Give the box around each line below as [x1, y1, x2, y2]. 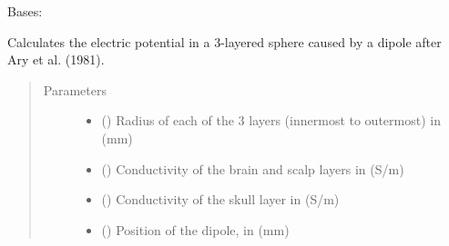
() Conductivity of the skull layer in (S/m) [101, 190, 340, 209]
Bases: [7, 2, 43, 20]
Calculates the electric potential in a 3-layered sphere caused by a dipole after [7, 32, 442, 51]
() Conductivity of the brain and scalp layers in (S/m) [101, 159, 404, 178]
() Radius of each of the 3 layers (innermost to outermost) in [101, 111, 441, 130]
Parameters [43, 80, 107, 99]
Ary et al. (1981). [7, 50, 105, 69]
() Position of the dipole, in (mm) [101, 220, 290, 239]
